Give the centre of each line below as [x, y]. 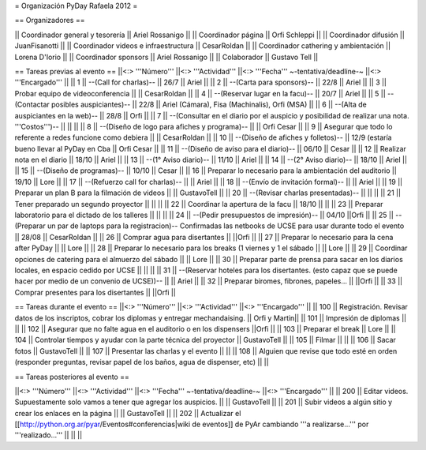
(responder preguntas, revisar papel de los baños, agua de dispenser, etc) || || [142, 362]
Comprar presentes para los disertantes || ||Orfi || [95, 292]
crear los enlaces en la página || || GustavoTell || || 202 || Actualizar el [128, 413]
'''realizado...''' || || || [49, 435]
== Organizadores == [50, 21]
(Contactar [32, 105]
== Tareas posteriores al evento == [72, 377]
